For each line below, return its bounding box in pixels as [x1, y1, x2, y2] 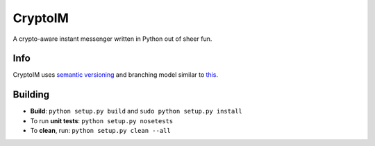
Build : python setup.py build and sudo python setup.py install [30, 107, 243, 116]
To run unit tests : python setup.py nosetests [30, 116, 174, 125]
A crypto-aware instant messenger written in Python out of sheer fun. [12, 35, 212, 43]
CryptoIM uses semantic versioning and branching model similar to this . [12, 71, 219, 79]
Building [12, 89, 50, 100]
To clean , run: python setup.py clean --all [30, 127, 171, 135]
